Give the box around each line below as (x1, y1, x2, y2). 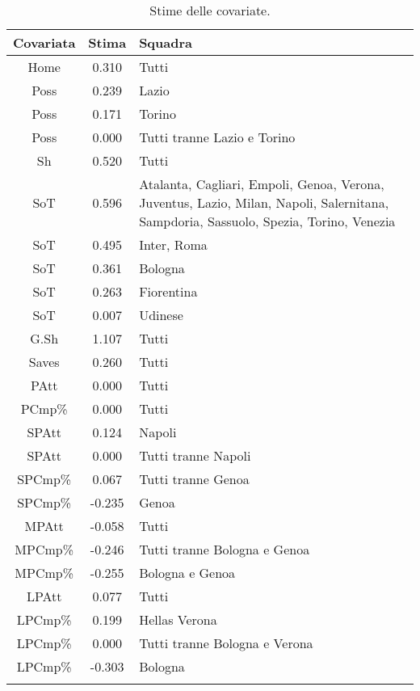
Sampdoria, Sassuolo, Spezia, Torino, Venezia (139, 212, 396, 230)
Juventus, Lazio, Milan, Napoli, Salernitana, (139, 193, 389, 212)
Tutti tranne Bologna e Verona (139, 634, 313, 652)
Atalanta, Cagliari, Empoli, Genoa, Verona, (139, 175, 384, 193)
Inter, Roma (139, 235, 208, 254)
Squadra (139, 33, 192, 52)
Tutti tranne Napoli (139, 446, 251, 465)
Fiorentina (139, 282, 198, 301)
